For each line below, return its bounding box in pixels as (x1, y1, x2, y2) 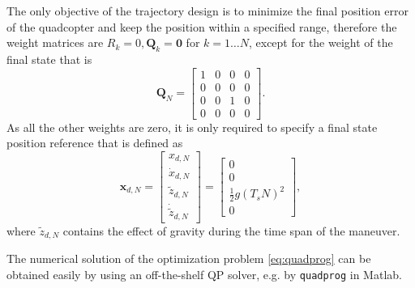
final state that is (6, 50, 92, 67)
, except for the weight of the (248, 34, 393, 51)
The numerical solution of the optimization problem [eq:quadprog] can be (6, 250, 371, 267)
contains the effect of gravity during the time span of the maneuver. (62, 222, 400, 239)
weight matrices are (6, 34, 104, 51)
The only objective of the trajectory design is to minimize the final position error (6, 2, 409, 19)
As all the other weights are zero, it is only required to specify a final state (6, 118, 378, 135)
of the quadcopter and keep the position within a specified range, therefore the (6, 18, 397, 35)
